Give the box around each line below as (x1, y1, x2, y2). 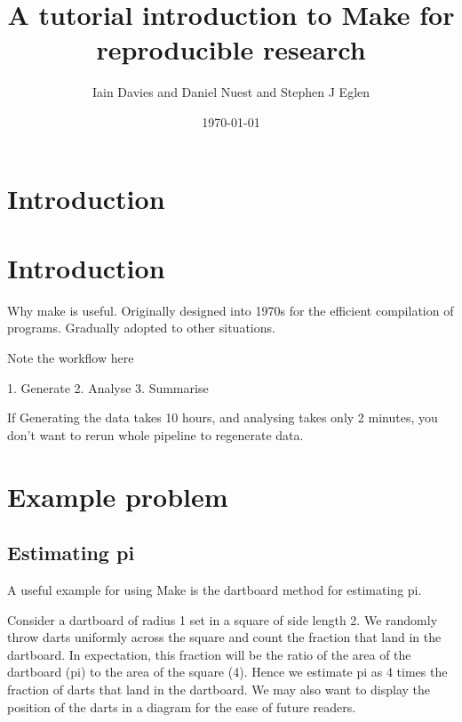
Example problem (7, 477, 228, 514)
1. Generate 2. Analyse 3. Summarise (7, 378, 209, 397)
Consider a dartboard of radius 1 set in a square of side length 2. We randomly (7, 610, 438, 629)
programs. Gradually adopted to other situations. (7, 318, 275, 337)
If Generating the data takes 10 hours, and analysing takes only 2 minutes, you (7, 408, 438, 427)
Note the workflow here (7, 349, 134, 366)
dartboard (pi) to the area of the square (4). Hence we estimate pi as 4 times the (7, 662, 448, 681)
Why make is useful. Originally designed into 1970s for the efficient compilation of (7, 301, 454, 319)
